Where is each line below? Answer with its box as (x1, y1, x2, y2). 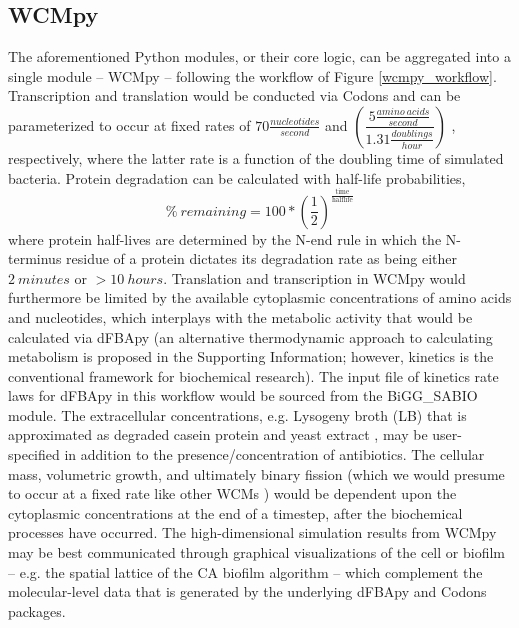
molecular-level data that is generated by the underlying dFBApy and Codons (8, 581, 487, 602)
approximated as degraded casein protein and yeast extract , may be (8, 424, 428, 445)
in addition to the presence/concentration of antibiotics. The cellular (64, 444, 485, 465)
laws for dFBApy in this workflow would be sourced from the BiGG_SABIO (8, 385, 478, 406)
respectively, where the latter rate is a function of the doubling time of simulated (8, 147, 504, 168)
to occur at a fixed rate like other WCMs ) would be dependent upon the (8, 483, 457, 504)
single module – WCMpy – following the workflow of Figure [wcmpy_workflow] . (8, 65, 497, 86)
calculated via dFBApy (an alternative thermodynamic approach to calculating (8, 326, 493, 347)
